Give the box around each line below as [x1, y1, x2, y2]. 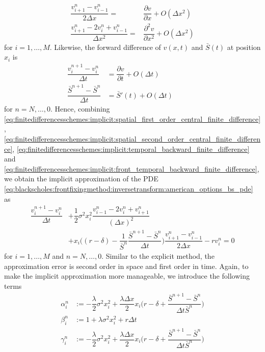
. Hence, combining [50, 103, 110, 114]
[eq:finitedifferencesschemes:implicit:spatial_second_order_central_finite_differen [4, 133, 261, 144]
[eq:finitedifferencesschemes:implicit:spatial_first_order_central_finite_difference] [4, 113, 261, 124]
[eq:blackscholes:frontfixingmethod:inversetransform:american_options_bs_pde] [4, 183, 253, 194]
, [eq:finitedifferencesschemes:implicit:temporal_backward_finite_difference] [12, 143, 250, 154]
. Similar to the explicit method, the [101, 251, 215, 261]
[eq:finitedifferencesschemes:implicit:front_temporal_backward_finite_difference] [4, 163, 257, 174]
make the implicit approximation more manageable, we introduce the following [4, 270, 250, 281]
